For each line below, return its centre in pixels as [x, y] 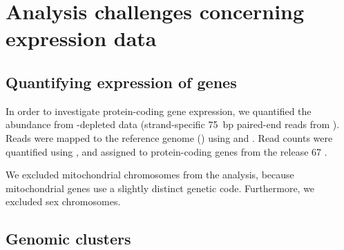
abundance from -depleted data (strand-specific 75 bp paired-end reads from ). [173, 124]
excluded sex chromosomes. [63, 201]
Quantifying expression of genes [121, 82]
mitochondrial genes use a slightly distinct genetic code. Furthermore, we [160, 188]
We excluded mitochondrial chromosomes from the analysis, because [150, 175]
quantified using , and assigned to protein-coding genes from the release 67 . [166, 151]
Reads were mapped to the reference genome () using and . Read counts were [169, 137]
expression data [81, 38]
